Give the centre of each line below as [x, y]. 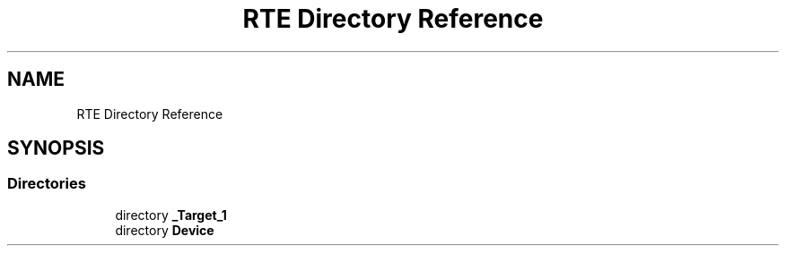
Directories [47, 184]
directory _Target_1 [171, 215]
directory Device [165, 230]
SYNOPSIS [56, 148]
